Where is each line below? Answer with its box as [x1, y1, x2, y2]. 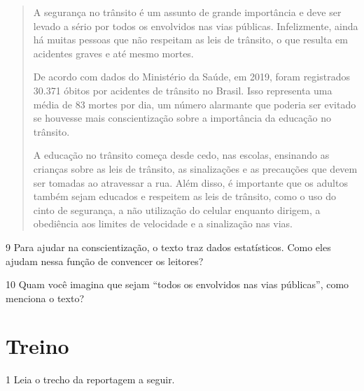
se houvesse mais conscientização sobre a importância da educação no [33, 111, 331, 125]
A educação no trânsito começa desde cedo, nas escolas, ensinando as [33, 148, 330, 162]
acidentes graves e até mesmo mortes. [33, 45, 194, 60]
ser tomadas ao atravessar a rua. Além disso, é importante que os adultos [33, 175, 348, 190]
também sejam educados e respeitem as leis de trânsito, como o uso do [33, 189, 336, 204]
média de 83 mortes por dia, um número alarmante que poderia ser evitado [33, 97, 356, 111]
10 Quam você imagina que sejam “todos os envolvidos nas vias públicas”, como [6, 277, 349, 292]
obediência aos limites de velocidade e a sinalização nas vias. [33, 216, 293, 231]
